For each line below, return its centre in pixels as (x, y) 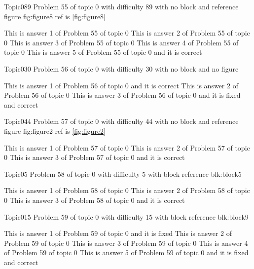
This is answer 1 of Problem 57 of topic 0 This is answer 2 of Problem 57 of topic (127, 147)
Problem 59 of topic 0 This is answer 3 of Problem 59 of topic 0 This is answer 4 (126, 243)
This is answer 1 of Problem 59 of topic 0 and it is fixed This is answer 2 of (118, 233)
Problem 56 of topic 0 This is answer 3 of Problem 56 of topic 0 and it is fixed (122, 95)
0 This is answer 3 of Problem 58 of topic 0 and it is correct (94, 200)
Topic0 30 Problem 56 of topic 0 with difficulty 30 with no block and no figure (121, 68)
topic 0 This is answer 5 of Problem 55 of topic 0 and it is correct (103, 52)
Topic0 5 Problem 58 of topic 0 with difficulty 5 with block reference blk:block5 (123, 173)
